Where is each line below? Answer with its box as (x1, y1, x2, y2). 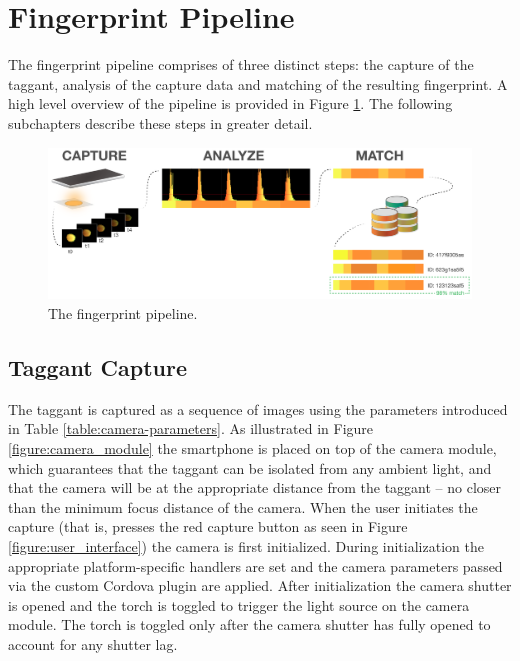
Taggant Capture (8, 352, 188, 383)
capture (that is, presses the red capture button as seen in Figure (8, 516, 408, 537)
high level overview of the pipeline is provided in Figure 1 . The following (8, 93, 453, 114)
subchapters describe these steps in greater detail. (8, 112, 313, 133)
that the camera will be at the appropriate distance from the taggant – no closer (8, 477, 502, 498)
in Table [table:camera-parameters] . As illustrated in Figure (8, 418, 374, 439)
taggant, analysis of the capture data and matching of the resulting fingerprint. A (8, 73, 508, 94)
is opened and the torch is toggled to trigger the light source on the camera (8, 594, 470, 615)
